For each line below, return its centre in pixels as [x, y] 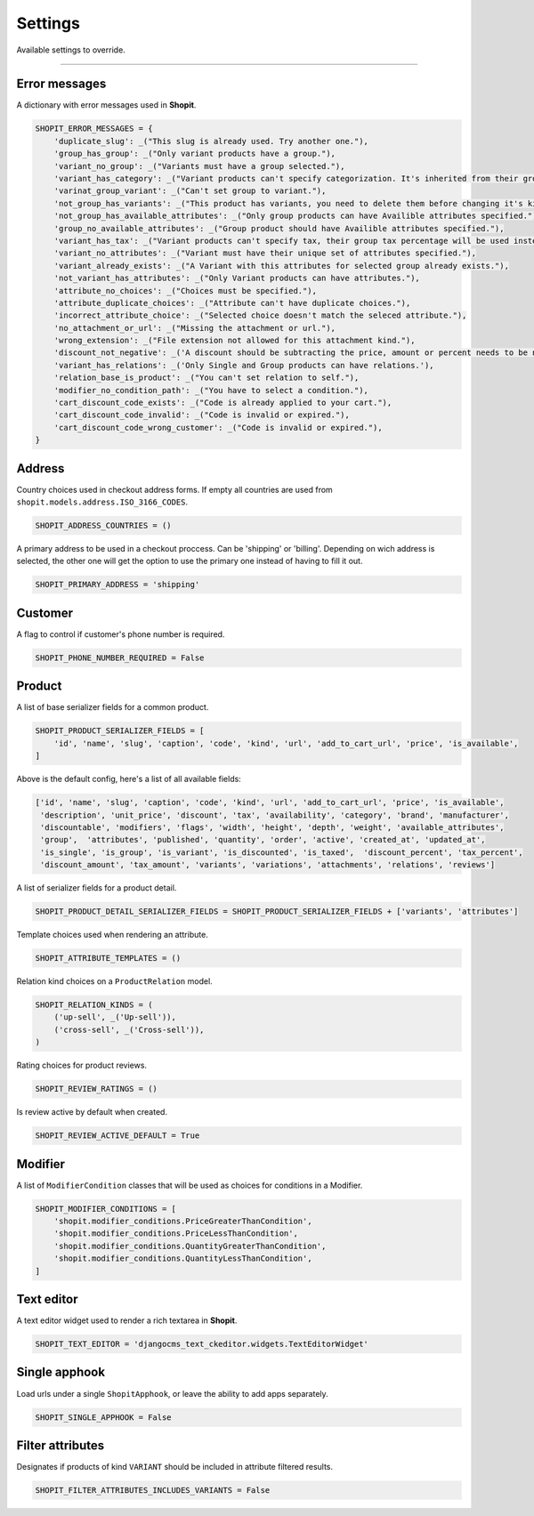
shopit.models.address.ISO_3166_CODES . [102, 502]
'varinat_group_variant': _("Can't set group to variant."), [190, 191]
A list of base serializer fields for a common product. [113, 707]
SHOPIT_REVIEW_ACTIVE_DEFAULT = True [117, 1136]
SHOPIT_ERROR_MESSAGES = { [94, 129]
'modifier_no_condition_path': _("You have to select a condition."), [211, 390]
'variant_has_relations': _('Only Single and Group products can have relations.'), [244, 365]
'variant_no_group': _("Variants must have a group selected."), [199, 166]
